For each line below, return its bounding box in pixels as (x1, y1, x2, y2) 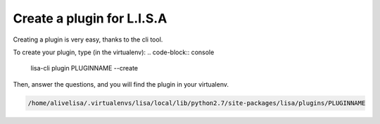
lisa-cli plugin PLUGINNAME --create (30, 64, 139, 73)
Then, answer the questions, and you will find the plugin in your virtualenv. (13, 80, 229, 88)
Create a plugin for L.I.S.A (13, 11, 167, 26)
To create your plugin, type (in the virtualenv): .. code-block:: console (13, 48, 215, 56)
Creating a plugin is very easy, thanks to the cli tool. (13, 35, 163, 44)
